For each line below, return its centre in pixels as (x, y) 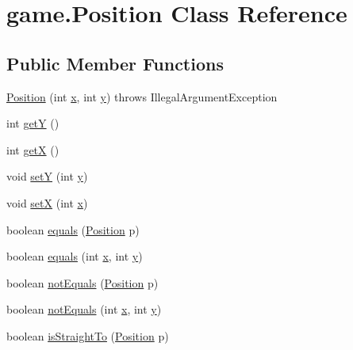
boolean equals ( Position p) (73, 229)
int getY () (33, 123)
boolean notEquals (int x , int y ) (84, 309)
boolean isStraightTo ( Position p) (88, 335)
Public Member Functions (115, 63)
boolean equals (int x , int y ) (75, 256)
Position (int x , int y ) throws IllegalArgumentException (142, 96)
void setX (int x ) (47, 202)
